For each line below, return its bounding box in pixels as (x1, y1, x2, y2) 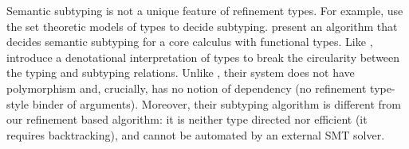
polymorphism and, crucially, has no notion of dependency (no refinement (6, 79, 367, 96)
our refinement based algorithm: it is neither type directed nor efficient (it (6, 111, 368, 128)
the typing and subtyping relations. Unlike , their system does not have (6, 64, 355, 81)
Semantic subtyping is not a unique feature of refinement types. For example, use (6, 2, 403, 18)
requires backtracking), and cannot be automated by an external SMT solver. (6, 126, 385, 143)
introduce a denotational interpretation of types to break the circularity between (6, 48, 400, 65)
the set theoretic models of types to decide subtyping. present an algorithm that (6, 17, 398, 34)
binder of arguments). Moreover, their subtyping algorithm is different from (32, 95, 401, 112)
